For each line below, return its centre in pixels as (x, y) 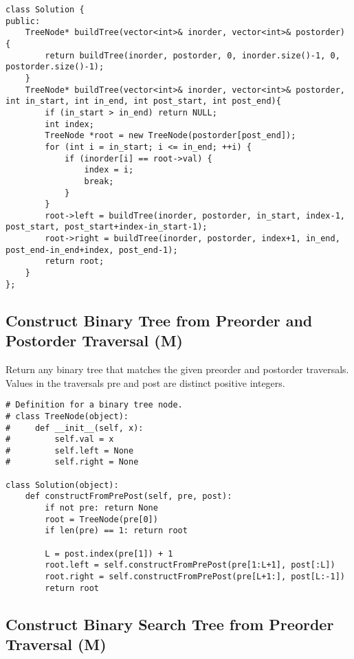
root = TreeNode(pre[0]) (101, 519)
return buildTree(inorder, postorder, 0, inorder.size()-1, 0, (192, 55)
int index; (69, 124)
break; (99, 181)
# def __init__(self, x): (75, 428)
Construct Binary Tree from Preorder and (159, 320)
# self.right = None (72, 462)
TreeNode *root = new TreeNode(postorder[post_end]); (170, 136)
